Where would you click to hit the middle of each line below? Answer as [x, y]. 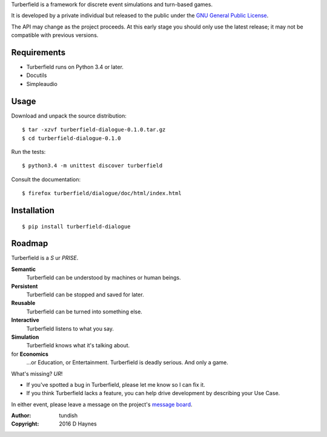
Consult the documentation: [46, 179]
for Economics [30, 354]
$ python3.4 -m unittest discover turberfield [92, 166]
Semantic [24, 269]
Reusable [23, 303]
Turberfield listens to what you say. [70, 329]
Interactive [25, 320]
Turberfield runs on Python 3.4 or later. [75, 67]
